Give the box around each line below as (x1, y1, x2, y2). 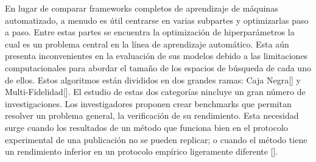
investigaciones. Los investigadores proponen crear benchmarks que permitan (5, 97, 292, 110)
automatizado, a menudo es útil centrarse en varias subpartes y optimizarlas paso (5, 13, 309, 26)
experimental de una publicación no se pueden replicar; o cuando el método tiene (5, 133, 307, 146)
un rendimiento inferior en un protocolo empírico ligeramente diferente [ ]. (5, 145, 278, 158)
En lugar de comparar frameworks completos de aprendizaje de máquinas (5, 2, 278, 14)
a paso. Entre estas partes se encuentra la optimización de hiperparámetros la (5, 26, 295, 38)
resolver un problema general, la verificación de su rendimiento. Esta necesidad (5, 109, 299, 122)
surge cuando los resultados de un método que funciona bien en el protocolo (5, 121, 288, 133)
